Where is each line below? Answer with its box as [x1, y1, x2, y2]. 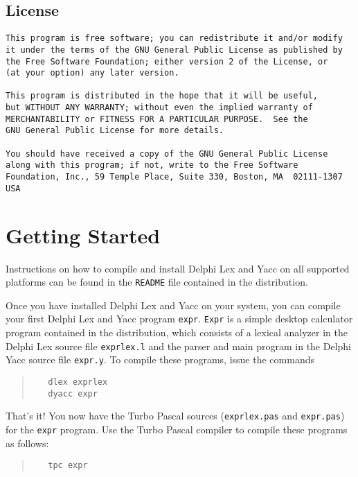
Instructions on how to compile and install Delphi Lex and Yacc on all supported [6, 261, 350, 275]
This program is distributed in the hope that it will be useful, [6, 91, 319, 101]
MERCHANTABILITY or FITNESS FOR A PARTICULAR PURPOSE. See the [6, 114, 308, 124]
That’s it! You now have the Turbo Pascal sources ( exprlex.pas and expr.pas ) [6, 408, 345, 423]
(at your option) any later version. [6, 68, 179, 78]
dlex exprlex [48, 376, 108, 387]
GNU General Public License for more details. [6, 125, 224, 136]
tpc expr [48, 460, 88, 471]
